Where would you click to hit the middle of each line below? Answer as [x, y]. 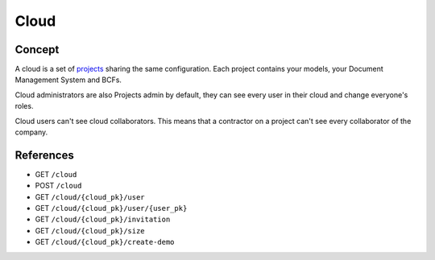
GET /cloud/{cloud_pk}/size [90, 230]
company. [31, 132]
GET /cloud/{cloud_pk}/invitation [103, 219]
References [44, 155]
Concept [37, 50]
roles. [24, 106]
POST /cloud [58, 186]
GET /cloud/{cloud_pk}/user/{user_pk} [111, 208]
